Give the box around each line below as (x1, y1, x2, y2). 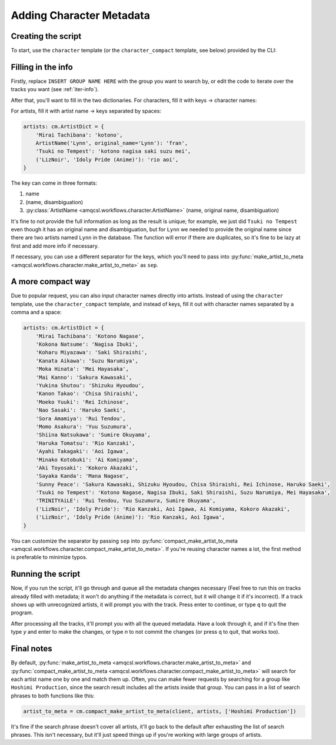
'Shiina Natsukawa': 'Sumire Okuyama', (35, 431, 151, 438)
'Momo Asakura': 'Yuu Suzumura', (35, 423, 132, 430)
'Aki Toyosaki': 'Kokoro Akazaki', (35, 464, 138, 471)
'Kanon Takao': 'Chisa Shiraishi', (35, 390, 138, 397)
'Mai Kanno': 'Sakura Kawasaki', (35, 374, 132, 381)
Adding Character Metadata (11, 9, 150, 22)
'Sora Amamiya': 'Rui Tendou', (35, 415, 126, 422)
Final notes (11, 644, 52, 654)
